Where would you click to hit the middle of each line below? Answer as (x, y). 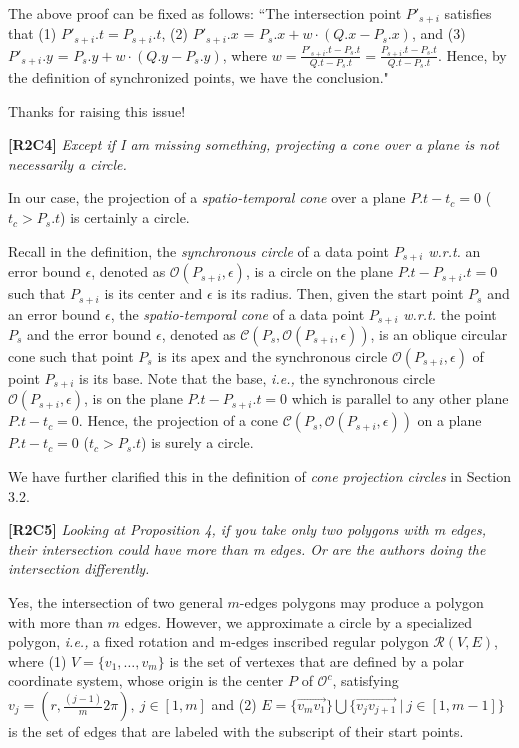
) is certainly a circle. (125, 217)
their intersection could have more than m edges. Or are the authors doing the (247, 548)
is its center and (153, 293)
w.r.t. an (454, 250)
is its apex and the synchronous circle (272, 356)
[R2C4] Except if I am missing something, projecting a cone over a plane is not (253, 144)
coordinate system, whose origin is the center (146, 680)
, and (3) (438, 33)
